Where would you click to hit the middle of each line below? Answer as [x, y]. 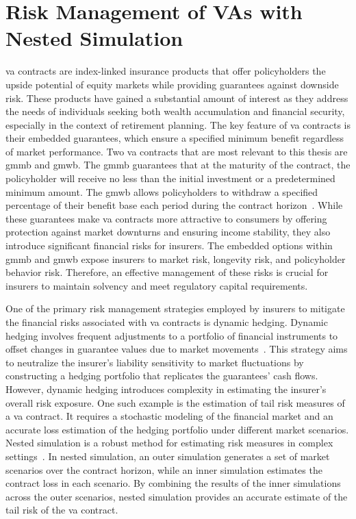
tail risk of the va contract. [62, 510]
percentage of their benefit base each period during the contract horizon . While [174, 205]
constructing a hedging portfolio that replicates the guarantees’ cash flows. [162, 376]
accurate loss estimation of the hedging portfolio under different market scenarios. [177, 429]
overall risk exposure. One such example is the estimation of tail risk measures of [175, 402]
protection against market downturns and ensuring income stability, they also [168, 232]
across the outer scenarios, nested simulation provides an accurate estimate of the [177, 496]
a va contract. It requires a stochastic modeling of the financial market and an [169, 416]
